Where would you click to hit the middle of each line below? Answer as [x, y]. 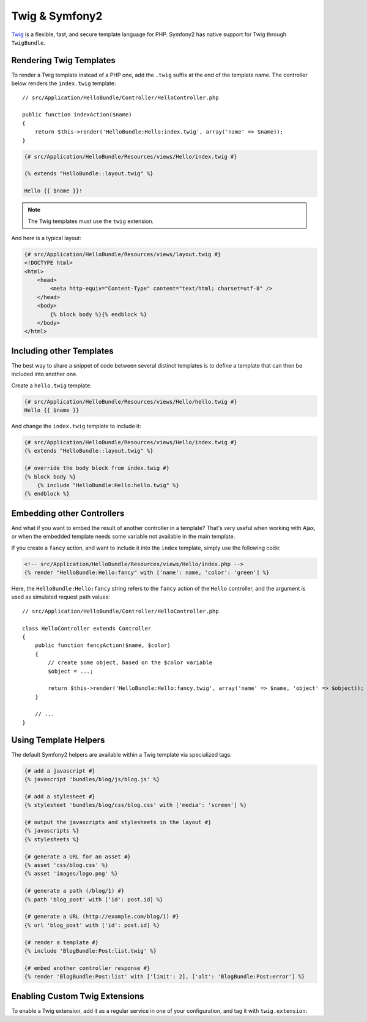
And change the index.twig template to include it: [76, 426]
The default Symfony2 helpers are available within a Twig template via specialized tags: [122, 754]
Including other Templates [62, 351]
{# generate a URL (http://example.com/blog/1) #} [102, 917]
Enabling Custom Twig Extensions [78, 996]
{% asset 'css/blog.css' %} [66, 865]
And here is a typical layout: [46, 238]
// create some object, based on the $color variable [130, 663]
